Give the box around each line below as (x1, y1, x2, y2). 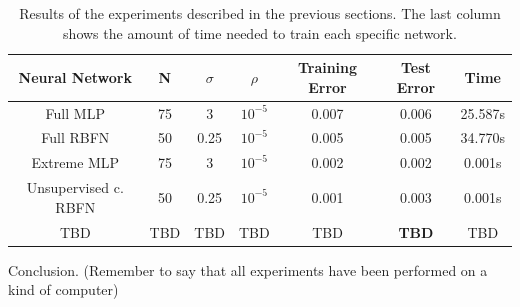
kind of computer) (8, 279, 119, 300)
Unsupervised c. (26, 177, 124, 198)
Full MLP (45, 102, 105, 123)
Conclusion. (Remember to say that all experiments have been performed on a (8, 259, 488, 280)
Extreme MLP (31, 152, 120, 173)
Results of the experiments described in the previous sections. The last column (19, 3, 501, 23)
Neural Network (18, 66, 132, 87)
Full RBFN (41, 127, 110, 148)
